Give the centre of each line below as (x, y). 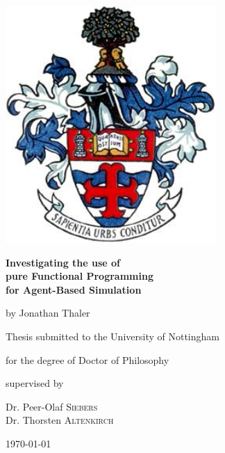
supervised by (35, 383)
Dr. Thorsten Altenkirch (60, 420)
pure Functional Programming (80, 276)
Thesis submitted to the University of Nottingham (112, 336)
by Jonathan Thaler (48, 313)
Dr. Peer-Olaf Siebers (52, 406)
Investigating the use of (63, 262)
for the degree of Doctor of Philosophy (87, 359)
